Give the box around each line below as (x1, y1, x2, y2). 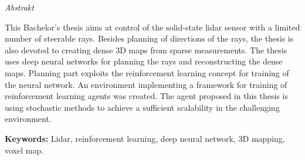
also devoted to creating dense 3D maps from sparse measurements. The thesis (5, 43, 287, 56)
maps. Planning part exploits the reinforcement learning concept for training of (5, 66, 289, 79)
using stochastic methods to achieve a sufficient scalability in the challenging (5, 101, 280, 113)
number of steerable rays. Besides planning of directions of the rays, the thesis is (5, 32, 294, 45)
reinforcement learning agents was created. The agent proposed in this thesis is (5, 90, 288, 102)
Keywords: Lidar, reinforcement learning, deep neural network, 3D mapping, (5, 132, 285, 144)
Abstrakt (5, 1, 34, 13)
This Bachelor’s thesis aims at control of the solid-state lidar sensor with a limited (5, 21, 300, 33)
